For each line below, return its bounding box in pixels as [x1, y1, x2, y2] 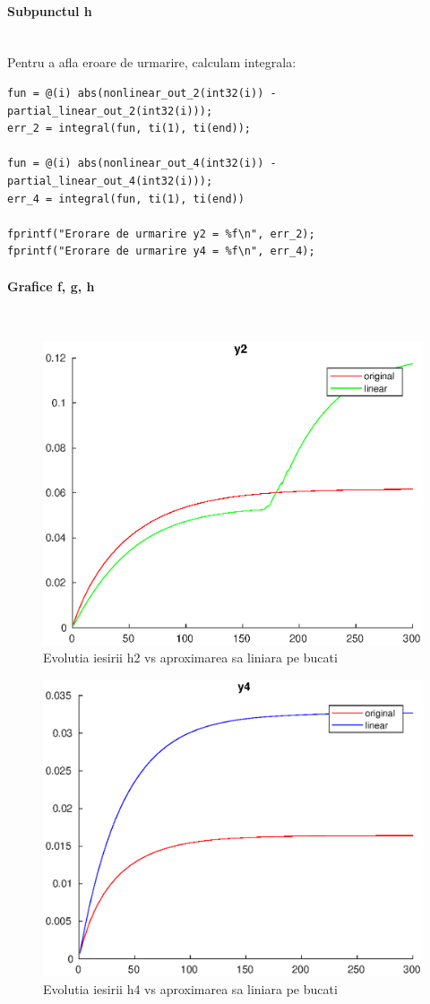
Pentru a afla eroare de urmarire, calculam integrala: [7, 53, 297, 72]
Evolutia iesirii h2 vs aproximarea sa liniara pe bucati [43, 648, 338, 667]
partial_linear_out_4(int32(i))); [7, 174, 213, 187]
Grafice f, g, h [7, 276, 95, 295]
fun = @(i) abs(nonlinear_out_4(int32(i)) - [7, 157, 277, 170]
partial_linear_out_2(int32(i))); [7, 104, 213, 117]
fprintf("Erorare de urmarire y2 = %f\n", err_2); [7, 227, 315, 240]
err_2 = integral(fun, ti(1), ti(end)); [7, 122, 252, 135]
